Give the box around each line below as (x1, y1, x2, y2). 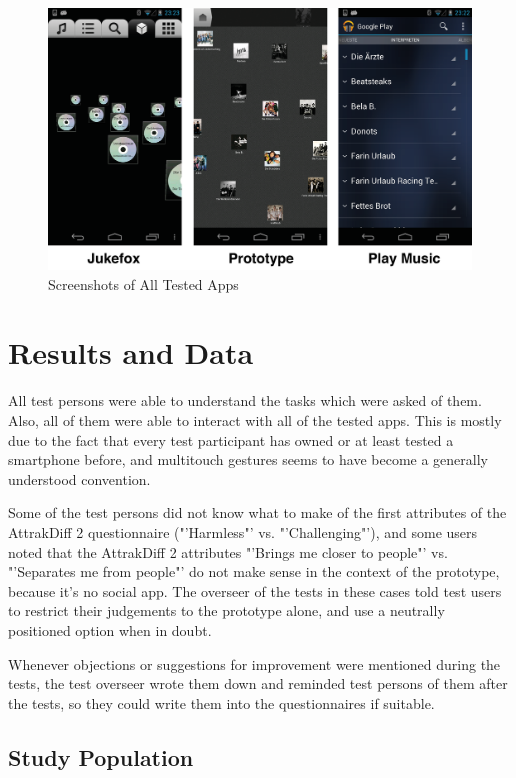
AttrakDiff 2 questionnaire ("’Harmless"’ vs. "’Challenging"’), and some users (8, 521, 478, 542)
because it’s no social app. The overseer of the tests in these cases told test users (8, 580, 502, 601)
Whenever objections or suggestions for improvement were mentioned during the (8, 653, 501, 674)
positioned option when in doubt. (8, 619, 212, 640)
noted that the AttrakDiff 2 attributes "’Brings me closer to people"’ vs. (8, 541, 448, 562)
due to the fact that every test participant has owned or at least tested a (8, 429, 454, 450)
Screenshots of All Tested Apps (48, 273, 239, 294)
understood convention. (8, 468, 151, 489)
